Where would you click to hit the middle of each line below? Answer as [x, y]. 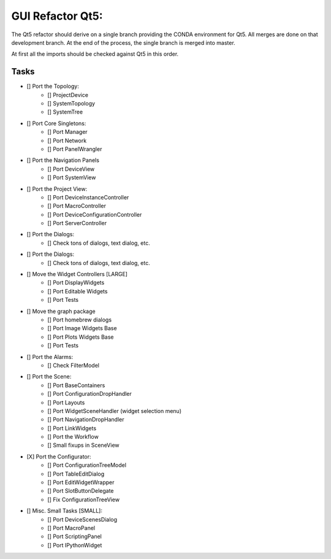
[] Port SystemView [72, 177]
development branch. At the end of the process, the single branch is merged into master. [123, 42]
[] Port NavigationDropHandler [86, 420]
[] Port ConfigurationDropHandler [89, 394]
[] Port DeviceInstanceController [88, 197]
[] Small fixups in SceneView [83, 445]
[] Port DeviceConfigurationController [95, 214]
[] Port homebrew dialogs [80, 320]
